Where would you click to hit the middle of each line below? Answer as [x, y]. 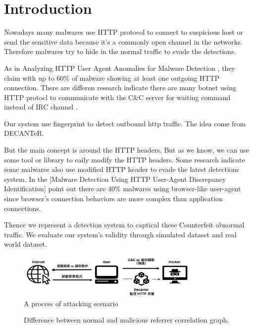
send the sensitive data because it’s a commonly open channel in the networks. [123, 41]
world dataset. [25, 244]
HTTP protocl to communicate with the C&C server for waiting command [117, 97]
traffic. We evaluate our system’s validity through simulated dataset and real [120, 234]
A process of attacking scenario [71, 303]
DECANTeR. [24, 133]
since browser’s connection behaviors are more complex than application [113, 198]
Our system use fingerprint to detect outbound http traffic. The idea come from [125, 123]
